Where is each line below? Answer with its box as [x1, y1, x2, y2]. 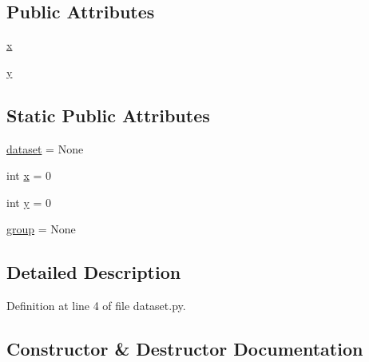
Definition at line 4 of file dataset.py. [6, 297, 186, 314]
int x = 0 [6, 167, 52, 184]
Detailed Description [6, 260, 181, 284]
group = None [6, 221, 76, 237]
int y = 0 [6, 193, 52, 210]
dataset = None [6, 140, 84, 157]
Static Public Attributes [6, 102, 210, 127]
